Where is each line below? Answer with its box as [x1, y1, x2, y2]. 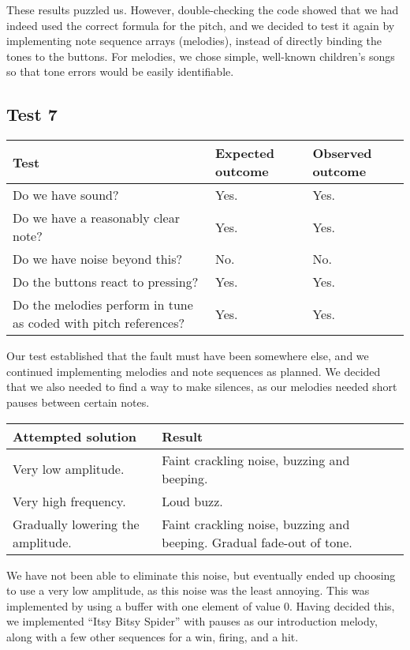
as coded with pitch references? [13, 314, 185, 333]
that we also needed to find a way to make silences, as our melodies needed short [6, 378, 397, 395]
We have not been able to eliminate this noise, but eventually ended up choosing [6, 566, 396, 583]
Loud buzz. [162, 491, 223, 510]
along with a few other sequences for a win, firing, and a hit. [6, 628, 299, 644]
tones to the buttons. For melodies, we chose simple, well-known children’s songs [6, 47, 395, 64]
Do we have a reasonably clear [13, 209, 180, 227]
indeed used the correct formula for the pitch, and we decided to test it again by [6, 17, 395, 33]
